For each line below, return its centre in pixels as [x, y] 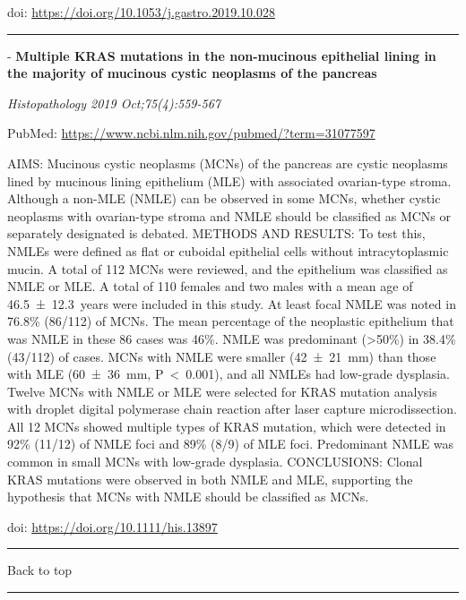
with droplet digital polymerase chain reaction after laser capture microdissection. [232, 409]
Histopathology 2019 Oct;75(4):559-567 [114, 103]
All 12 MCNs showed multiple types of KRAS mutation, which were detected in [227, 426]
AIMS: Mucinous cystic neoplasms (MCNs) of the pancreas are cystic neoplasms [228, 163]
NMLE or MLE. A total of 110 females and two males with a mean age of [210, 286]
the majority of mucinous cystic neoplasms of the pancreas [192, 73]
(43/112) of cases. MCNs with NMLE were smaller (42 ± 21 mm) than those [222, 356]
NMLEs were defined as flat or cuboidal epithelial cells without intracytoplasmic [228, 250]
